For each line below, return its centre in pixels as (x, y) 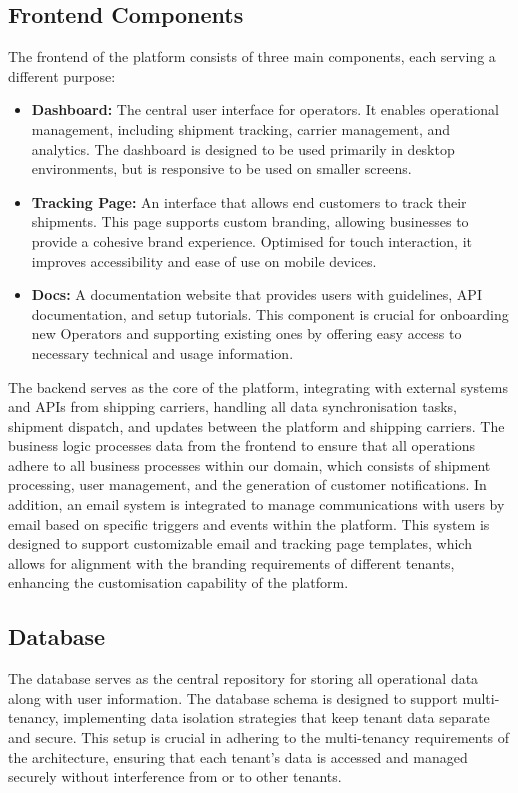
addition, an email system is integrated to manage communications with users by (256, 504)
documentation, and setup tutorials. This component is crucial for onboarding (270, 313)
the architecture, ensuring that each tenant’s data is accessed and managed (238, 756)
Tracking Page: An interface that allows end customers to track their (249, 201)
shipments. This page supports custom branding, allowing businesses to (250, 221)
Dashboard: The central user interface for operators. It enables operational (265, 109)
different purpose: (62, 75)
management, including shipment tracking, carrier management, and (241, 128)
